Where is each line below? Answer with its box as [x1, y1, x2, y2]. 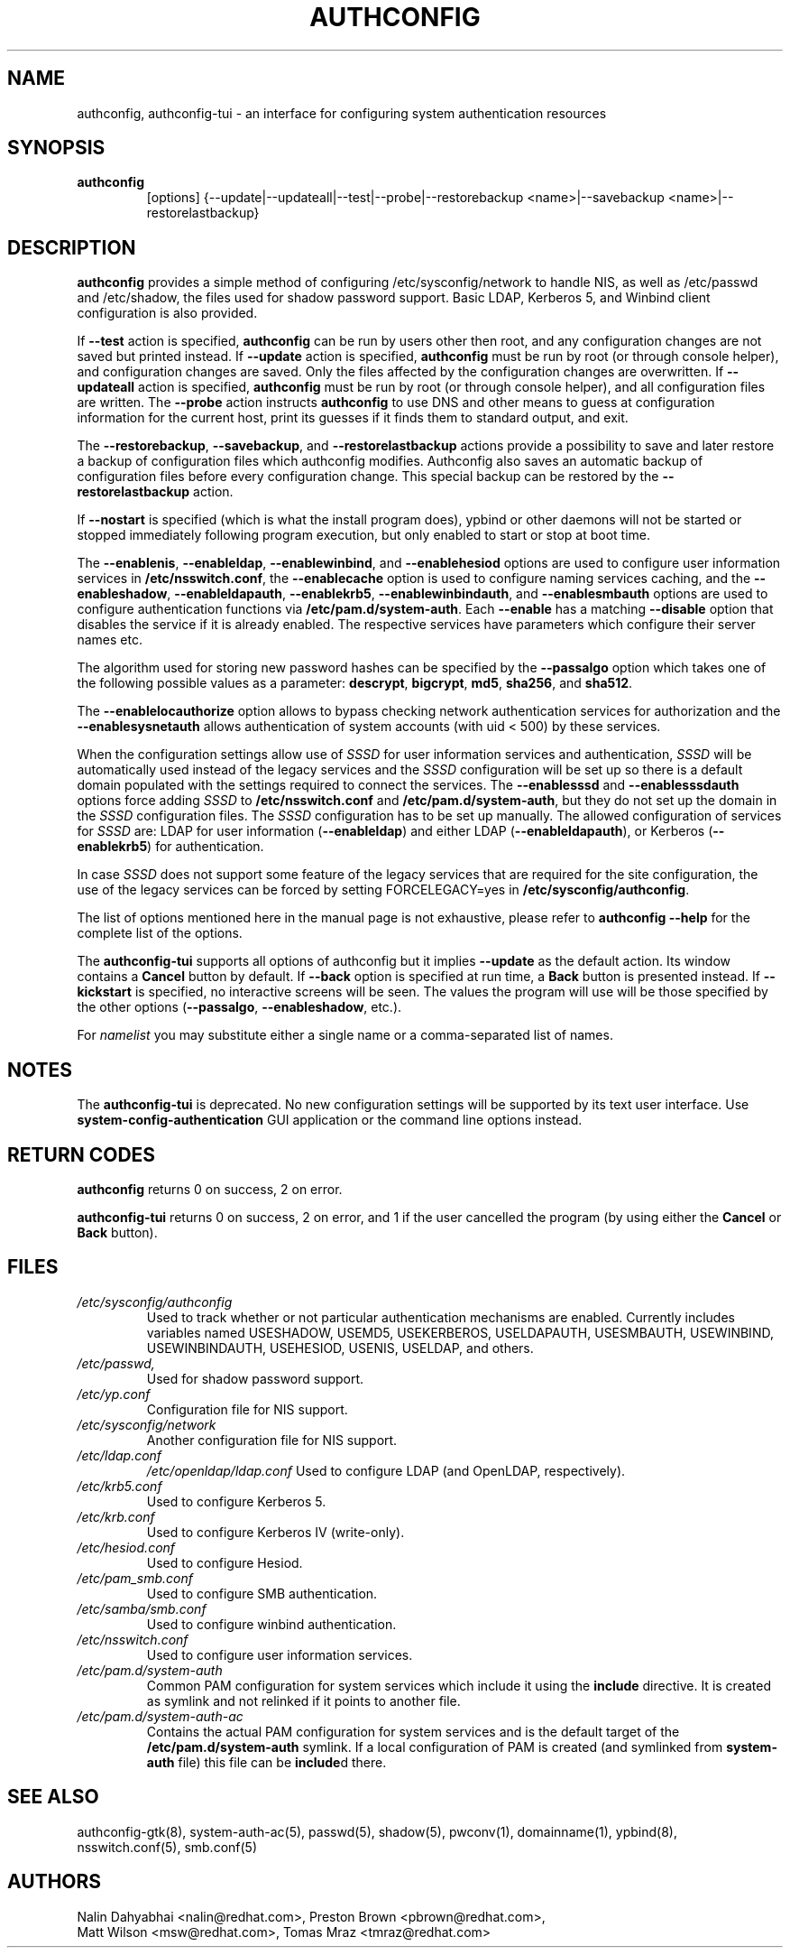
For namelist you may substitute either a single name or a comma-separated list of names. [77, 1027, 613, 1043]
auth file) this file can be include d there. [146, 1754, 387, 1770]
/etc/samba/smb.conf [77, 1600, 207, 1617]
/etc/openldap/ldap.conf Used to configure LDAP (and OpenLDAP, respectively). [146, 1462, 626, 1478]
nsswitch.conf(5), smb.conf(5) [77, 1839, 257, 1855]
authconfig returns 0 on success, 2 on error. [77, 1181, 343, 1197]
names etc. [77, 632, 142, 648]
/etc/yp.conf [77, 1385, 151, 1402]
